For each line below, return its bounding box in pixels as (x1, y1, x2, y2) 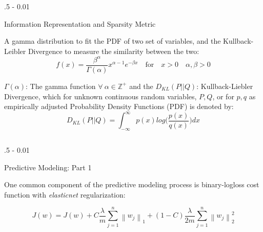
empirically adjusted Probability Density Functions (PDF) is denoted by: (4, 101, 234, 112)
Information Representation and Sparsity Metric (4, 18, 156, 29)
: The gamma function (26, 80, 96, 91)
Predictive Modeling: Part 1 (4, 162, 92, 172)
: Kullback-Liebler (196, 80, 253, 91)
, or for (212, 91, 234, 101)
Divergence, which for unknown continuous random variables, (4, 91, 197, 101)
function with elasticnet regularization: (4, 189, 126, 200)
